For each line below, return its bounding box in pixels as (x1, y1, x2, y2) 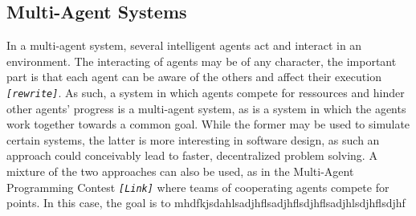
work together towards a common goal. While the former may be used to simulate (6, 116, 410, 132)
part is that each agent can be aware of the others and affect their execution (6, 68, 381, 85)
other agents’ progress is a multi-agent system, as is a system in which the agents (6, 100, 406, 116)
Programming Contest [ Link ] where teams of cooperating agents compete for (6, 178, 389, 195)
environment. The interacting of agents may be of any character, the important (6, 52, 397, 69)
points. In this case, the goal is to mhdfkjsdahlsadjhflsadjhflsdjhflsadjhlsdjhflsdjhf (6, 194, 406, 211)
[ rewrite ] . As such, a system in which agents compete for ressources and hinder (6, 84, 405, 100)
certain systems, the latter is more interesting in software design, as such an (6, 131, 380, 148)
